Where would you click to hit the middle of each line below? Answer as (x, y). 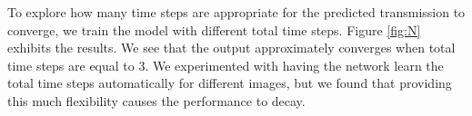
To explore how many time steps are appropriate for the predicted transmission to (236, 12)
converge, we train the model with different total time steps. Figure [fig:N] (214, 29)
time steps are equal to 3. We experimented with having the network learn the (226, 65)
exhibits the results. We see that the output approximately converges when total (231, 48)
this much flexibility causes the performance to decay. (156, 100)
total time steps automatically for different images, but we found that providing (230, 83)
